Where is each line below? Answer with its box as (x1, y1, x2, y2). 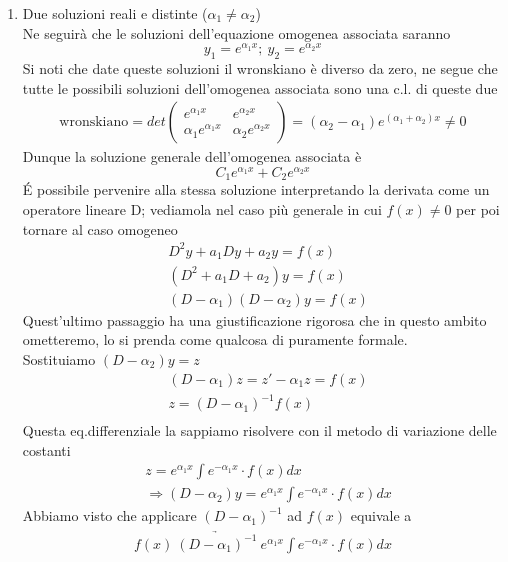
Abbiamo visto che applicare (22, 505, 197, 526)
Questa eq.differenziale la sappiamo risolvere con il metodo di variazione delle (22, 420, 497, 441)
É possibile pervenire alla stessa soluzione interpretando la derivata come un (22, 179, 490, 200)
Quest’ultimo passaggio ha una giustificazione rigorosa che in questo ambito (22, 309, 487, 330)
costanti (22, 439, 71, 460)
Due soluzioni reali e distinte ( (22, 3, 208, 23)
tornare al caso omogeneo (22, 218, 178, 239)
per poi (456, 199, 500, 219)
